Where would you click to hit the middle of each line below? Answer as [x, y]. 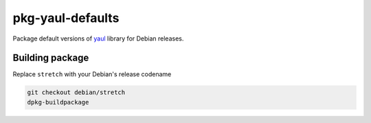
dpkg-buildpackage [58, 102]
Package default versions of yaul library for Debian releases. [98, 38]
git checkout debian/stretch [76, 92]
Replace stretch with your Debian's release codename [92, 74]
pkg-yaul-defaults [66, 18]
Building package [51, 58]
